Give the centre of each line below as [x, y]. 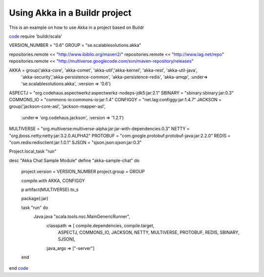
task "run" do [35, 208]
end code [19, 268]
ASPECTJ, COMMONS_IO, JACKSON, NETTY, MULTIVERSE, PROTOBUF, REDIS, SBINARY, [149, 232]
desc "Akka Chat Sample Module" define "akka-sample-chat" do [74, 160]
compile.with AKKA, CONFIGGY [53, 181]
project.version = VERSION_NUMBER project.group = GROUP [83, 172]
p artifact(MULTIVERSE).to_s [50, 189]
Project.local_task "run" [33, 151]
